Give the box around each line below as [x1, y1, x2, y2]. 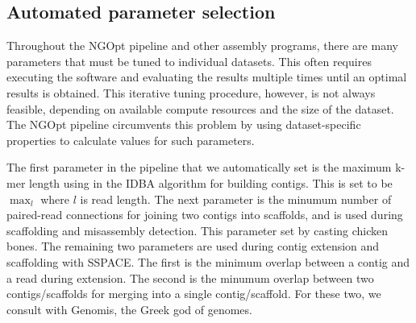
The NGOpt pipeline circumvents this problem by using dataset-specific [6, 116, 361, 133]
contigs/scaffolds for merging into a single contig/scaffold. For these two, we [6, 285, 381, 302]
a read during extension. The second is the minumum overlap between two [6, 269, 374, 286]
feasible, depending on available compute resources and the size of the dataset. [6, 100, 394, 117]
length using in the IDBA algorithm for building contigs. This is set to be [29, 174, 393, 191]
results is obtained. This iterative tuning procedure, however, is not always [6, 84, 376, 101]
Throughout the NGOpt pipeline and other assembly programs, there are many [6, 37, 398, 54]
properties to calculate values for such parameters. [6, 131, 255, 148]
